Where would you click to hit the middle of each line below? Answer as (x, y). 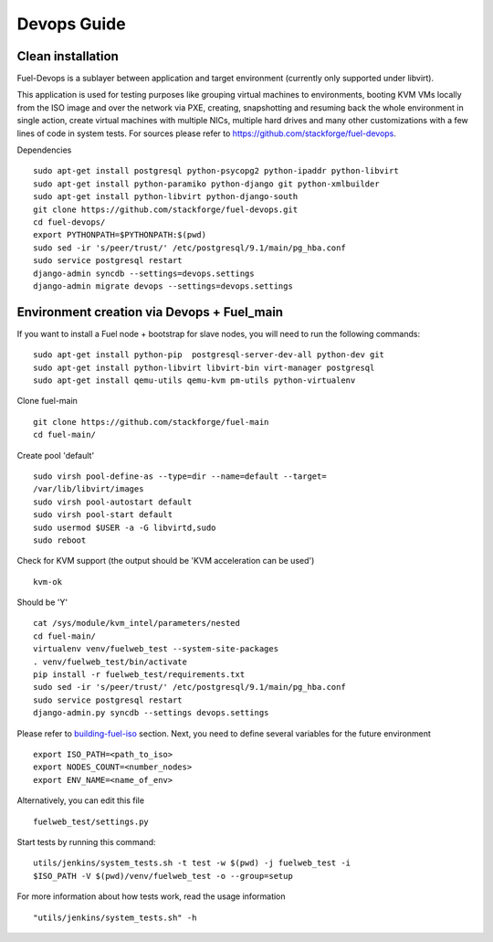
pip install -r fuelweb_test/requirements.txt (139, 675)
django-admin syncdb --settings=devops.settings (144, 273)
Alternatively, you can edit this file (81, 800)
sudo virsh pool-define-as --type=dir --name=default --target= (180, 476)
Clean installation (68, 56)
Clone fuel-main (47, 401)
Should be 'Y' (42, 602)
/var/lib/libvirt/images (89, 489)
